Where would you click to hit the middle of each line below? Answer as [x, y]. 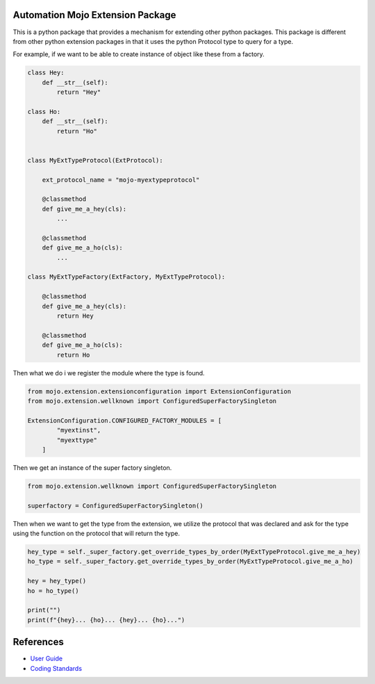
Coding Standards [56, 668]
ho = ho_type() [53, 591]
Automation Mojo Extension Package [94, 15]
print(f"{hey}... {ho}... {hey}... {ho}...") [106, 620]
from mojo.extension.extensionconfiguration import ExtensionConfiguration [159, 391]
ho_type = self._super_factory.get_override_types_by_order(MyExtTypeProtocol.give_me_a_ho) [190, 562]
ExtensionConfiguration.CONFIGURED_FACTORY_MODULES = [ [125, 420]
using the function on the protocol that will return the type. [97, 534]
